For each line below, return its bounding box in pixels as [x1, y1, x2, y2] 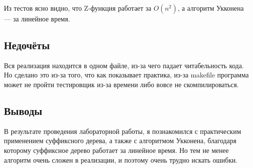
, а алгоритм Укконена [177, 3, 244, 13]
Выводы [4, 103, 42, 118]
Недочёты [4, 37, 50, 52]
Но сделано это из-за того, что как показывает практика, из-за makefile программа [4, 70, 249, 80]
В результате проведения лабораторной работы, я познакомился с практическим [4, 126, 241, 136]
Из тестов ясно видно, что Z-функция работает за [4, 3, 151, 13]
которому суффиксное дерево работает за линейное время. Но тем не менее [4, 145, 229, 155]
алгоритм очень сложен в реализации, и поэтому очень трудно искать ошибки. [4, 154, 238, 165]
